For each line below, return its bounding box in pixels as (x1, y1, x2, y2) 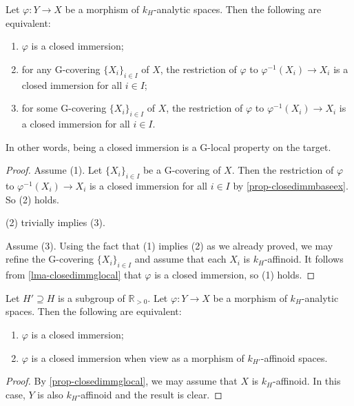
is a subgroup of (58, 290, 125, 305)
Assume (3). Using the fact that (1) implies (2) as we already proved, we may (6, 238, 333, 252)
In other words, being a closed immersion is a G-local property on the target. (6, 139, 331, 154)
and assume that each (134, 252, 227, 266)
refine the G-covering (6, 252, 94, 266)
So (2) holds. (6, 192, 59, 206)
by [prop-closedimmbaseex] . (233, 178, 348, 192)
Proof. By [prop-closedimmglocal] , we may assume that (6, 374, 238, 388)
